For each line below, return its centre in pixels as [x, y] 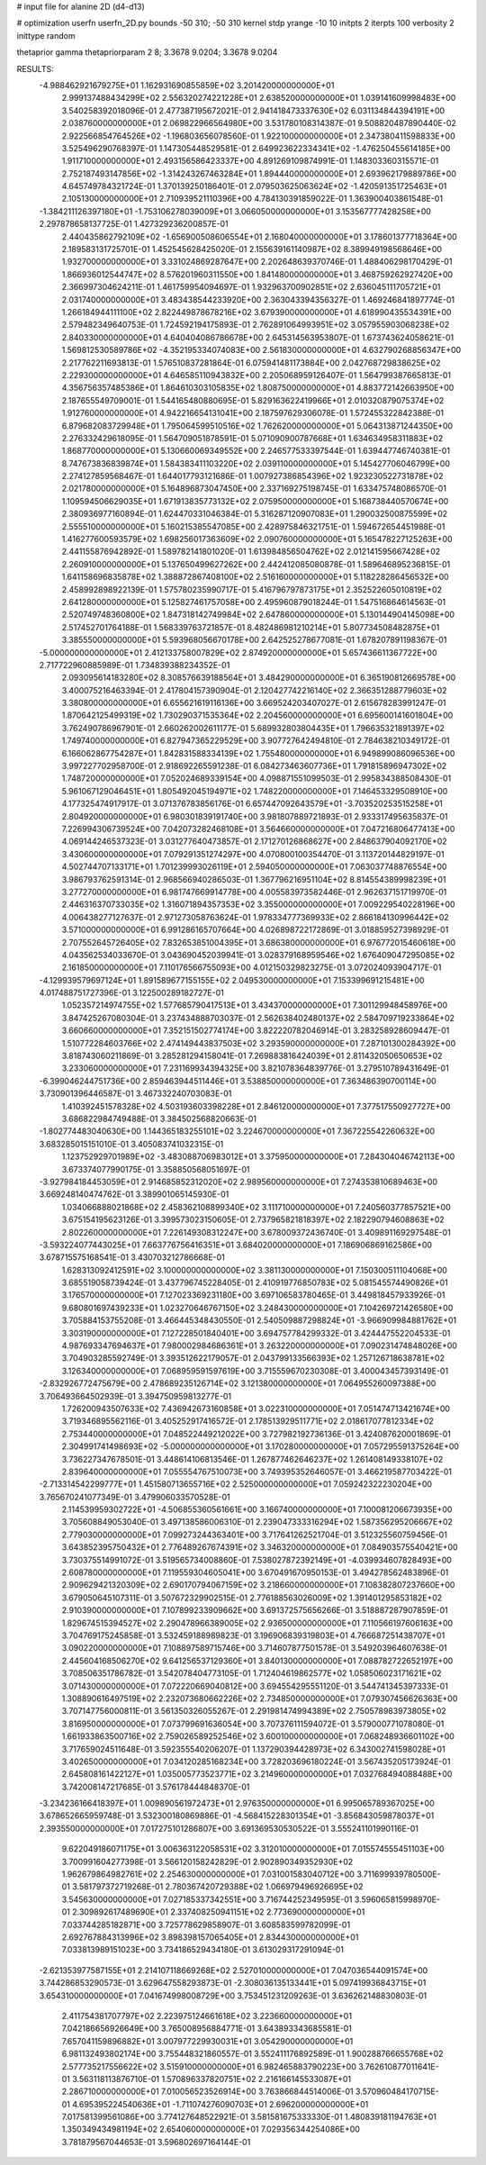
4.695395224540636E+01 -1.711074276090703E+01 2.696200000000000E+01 [220, 2104]
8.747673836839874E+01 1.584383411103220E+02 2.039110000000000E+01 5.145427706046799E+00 [256, 463]
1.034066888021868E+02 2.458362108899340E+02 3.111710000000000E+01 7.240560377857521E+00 [256, 1207]
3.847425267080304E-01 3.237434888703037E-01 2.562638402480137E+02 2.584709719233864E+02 [258, 1018]
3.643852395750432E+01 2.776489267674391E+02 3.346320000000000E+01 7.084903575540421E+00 [260, 1547]
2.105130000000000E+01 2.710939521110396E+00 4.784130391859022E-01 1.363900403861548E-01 [252, 199]
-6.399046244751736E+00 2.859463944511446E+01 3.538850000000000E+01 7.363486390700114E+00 [238, 1081]
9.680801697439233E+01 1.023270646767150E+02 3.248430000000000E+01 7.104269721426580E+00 [257, 1308]
